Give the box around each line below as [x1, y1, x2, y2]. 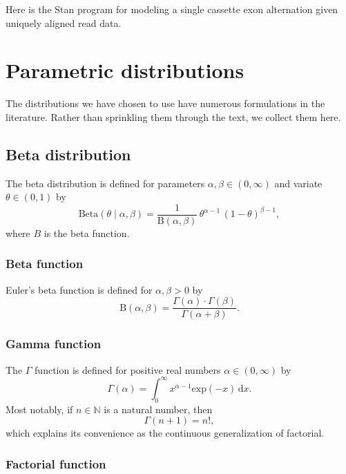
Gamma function [6, 335, 102, 352]
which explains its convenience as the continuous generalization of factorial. [6, 426, 325, 440]
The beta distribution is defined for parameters [6, 176, 205, 190]
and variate [274, 176, 323, 190]
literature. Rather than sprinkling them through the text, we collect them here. [6, 109, 341, 124]
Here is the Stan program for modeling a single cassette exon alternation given [6, 2, 338, 16]
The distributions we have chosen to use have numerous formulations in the [6, 96, 325, 111]
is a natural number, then [104, 401, 213, 416]
